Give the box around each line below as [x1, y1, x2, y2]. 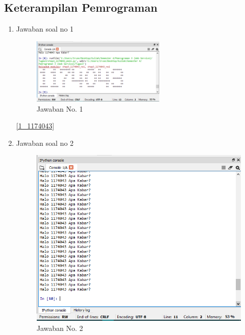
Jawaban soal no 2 [16, 137, 74, 148]
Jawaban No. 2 [36, 322, 83, 333]
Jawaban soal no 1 [16, 23, 74, 34]
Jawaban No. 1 [36, 103, 83, 114]
